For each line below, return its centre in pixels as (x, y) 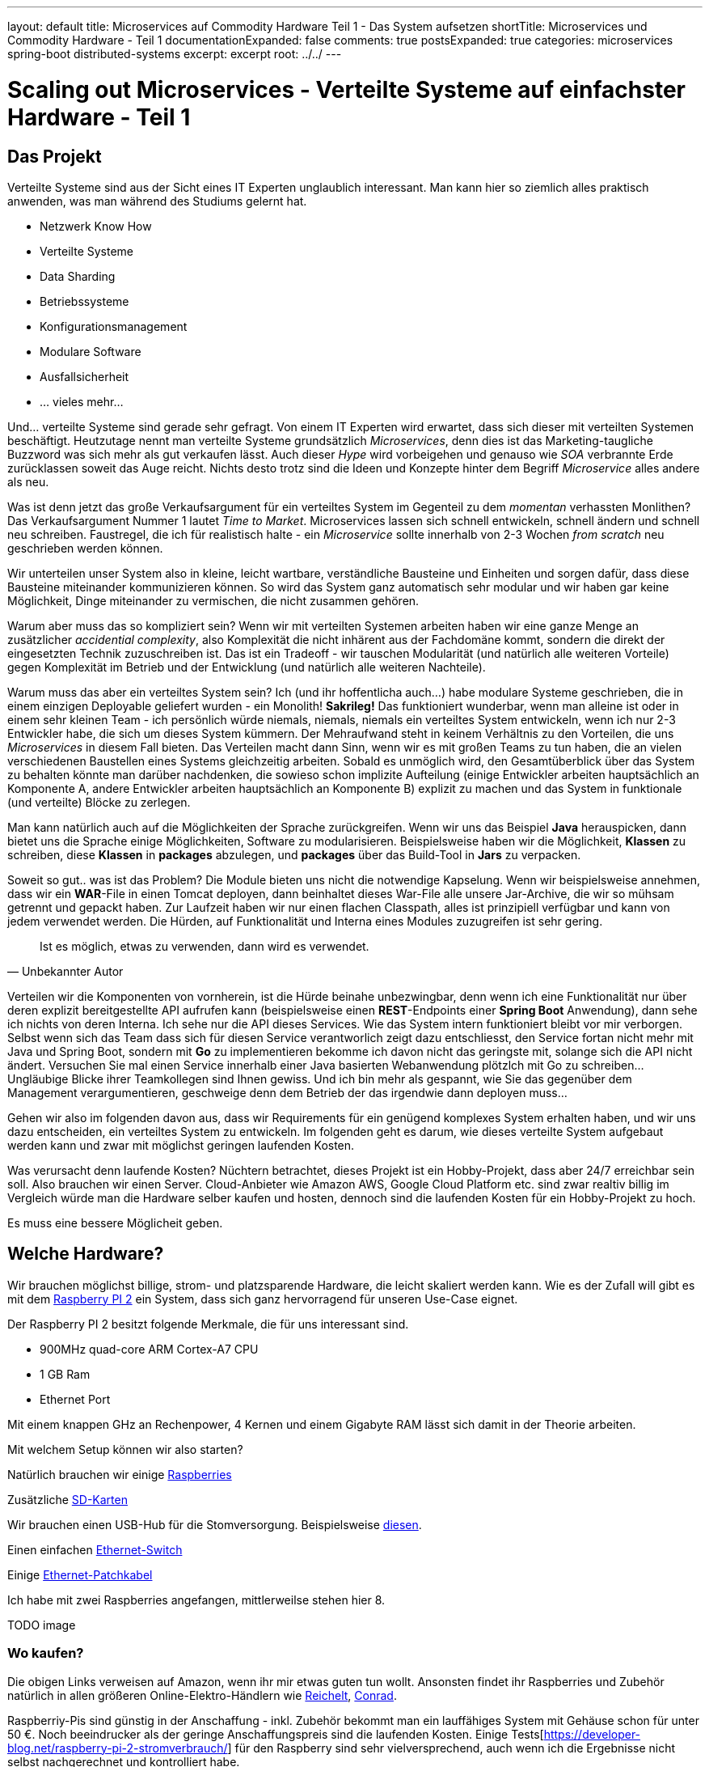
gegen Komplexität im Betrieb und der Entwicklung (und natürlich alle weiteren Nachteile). (247, 667)
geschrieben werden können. (85, 548)
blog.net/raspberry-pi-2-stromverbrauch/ (118, 1748)
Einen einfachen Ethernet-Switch (95, 1549)
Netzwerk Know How (96, 226)
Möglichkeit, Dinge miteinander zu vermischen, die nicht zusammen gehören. (213, 600)
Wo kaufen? (46, 1653)
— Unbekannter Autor (65, 971)
